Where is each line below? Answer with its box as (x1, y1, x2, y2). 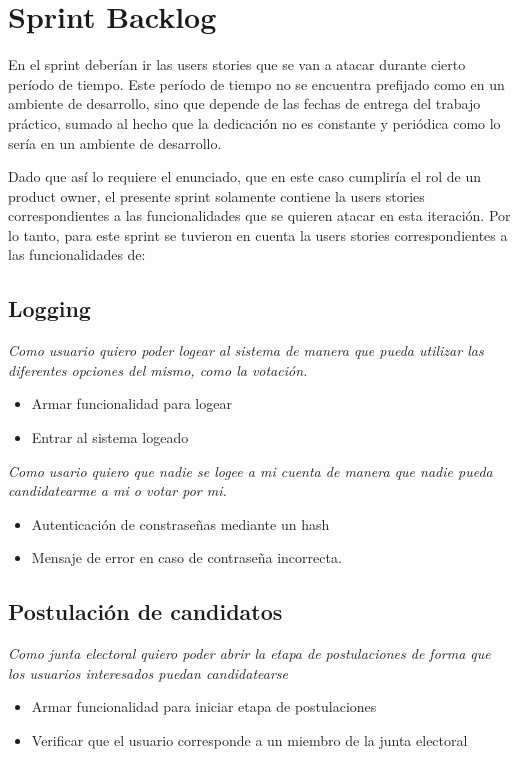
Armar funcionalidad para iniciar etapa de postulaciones (31, 696, 377, 717)
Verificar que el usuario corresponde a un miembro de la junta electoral (31, 730, 468, 750)
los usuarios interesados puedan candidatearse (8, 662, 288, 683)
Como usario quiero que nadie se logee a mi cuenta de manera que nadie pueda (8, 460, 493, 481)
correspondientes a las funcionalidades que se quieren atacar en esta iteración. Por (8, 205, 511, 226)
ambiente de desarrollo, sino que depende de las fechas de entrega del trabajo (8, 93, 481, 114)
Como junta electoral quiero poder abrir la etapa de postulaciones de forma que (8, 643, 491, 664)
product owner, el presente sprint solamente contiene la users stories (8, 185, 425, 206)
